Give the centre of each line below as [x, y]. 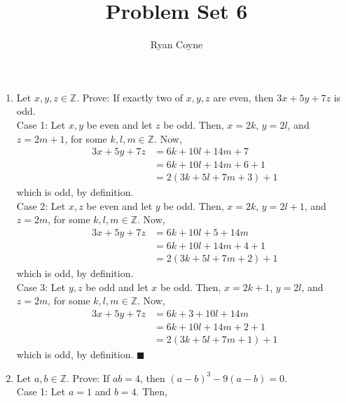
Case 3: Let [41, 287]
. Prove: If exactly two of [130, 97]
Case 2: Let [41, 205]
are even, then [243, 97]
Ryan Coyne [177, 44]
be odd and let [117, 287]
